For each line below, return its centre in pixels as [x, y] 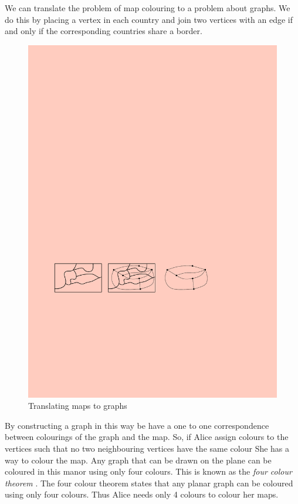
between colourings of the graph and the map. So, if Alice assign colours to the [147, 437]
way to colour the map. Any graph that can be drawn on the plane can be [138, 460]
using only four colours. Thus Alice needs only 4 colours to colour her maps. [142, 494]
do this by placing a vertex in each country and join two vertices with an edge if [149, 19]
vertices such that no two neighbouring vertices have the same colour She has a [147, 448]
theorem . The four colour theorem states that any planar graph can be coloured [149, 483]
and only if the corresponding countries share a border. [104, 31]
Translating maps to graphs [78, 406]
